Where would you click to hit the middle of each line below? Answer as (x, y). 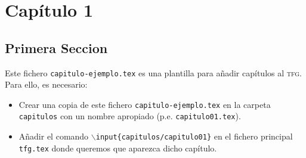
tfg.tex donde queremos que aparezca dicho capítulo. (118, 148)
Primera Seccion (56, 47)
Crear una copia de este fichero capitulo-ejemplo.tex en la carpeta (145, 104)
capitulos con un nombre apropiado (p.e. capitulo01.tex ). (130, 116)
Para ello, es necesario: (46, 84)
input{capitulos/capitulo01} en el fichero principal (194, 136)
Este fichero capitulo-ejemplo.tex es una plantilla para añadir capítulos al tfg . (153, 72)
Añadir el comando (54, 136)
